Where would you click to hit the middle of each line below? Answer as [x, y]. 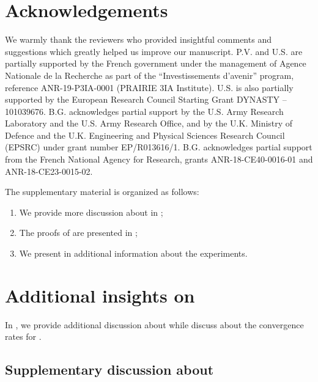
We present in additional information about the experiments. [133, 253]
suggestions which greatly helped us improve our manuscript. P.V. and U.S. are [154, 51]
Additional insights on [100, 295]
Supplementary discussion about [109, 369]
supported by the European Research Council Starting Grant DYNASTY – [146, 99]
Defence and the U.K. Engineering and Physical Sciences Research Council [145, 135]
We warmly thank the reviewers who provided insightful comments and [138, 39]
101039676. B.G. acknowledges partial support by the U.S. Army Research [144, 111]
